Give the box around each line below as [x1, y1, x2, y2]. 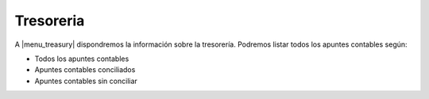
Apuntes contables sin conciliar [34, 76, 138, 86]
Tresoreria [14, 12, 85, 29]
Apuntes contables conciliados [34, 65, 136, 74]
